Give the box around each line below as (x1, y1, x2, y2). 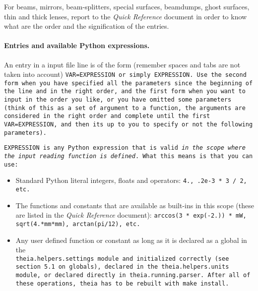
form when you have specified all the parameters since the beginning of (4, 79, 253, 87)
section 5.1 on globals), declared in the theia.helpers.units (15, 263, 229, 271)
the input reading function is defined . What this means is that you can (4, 153, 253, 160)
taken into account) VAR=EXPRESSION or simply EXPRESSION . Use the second (4, 69, 247, 79)
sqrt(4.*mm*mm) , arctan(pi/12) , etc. (15, 220, 140, 228)
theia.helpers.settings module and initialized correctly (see (15, 255, 229, 262)
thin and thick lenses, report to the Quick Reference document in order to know (4, 11, 247, 21)
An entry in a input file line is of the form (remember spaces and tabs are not (4, 59, 241, 69)
